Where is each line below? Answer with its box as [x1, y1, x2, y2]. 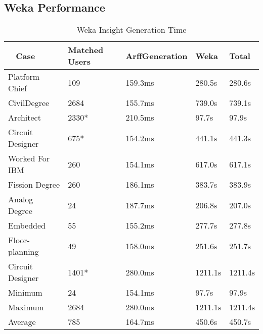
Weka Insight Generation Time [76, 24, 187, 36]
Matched [68, 44, 104, 56]
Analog [8, 193, 33, 205]
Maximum [8, 301, 44, 313]
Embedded [8, 219, 46, 232]
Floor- [8, 234, 30, 246]
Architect [8, 112, 41, 124]
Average [8, 316, 36, 328]
